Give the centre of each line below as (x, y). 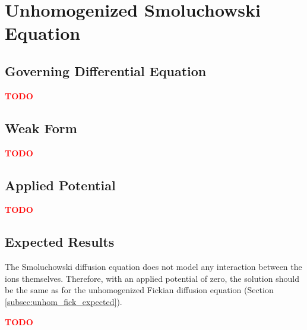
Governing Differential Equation (106, 70)
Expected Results (60, 242)
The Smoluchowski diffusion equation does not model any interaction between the (153, 267)
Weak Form (41, 128)
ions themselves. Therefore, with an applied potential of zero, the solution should (152, 278)
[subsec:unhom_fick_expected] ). (64, 301)
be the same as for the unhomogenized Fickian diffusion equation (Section (139, 290)
